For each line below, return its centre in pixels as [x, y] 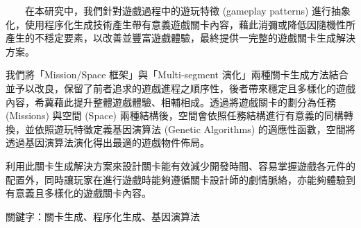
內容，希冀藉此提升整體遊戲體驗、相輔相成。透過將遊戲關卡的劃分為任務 [171, 102]
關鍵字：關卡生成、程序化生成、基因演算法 [103, 216]
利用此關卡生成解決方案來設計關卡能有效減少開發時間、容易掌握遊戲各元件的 [180, 165]
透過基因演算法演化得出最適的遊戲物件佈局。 [108, 142]
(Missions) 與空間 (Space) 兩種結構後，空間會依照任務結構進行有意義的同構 [175, 115]
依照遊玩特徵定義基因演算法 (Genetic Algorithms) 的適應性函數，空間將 [195, 129]
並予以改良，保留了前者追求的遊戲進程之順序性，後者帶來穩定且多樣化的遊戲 [180, 88]
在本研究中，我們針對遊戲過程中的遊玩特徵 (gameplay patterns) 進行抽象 [188, 10]
